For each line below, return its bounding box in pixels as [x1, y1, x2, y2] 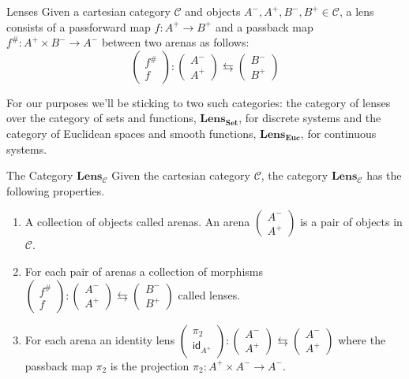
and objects [185, 3, 241, 19]
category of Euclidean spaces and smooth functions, [6, 124, 257, 141]
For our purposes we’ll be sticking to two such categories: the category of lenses [6, 94, 391, 110]
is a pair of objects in [300, 214, 403, 230]
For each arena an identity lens [24, 331, 175, 347]
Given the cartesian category [111, 167, 250, 184]
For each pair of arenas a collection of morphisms [24, 262, 263, 279]
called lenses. [178, 286, 241, 303]
